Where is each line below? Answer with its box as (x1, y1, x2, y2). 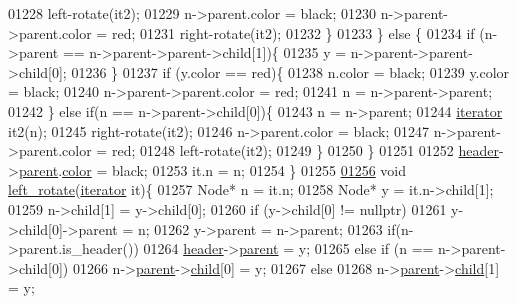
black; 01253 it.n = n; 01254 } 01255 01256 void (111, 159, 406, 180)
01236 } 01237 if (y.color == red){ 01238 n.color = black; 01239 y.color (71, 61, 510, 82)
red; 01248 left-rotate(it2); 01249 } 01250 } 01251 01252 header (111, 140, 499, 161)
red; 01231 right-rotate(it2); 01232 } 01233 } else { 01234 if (111, 22, 475, 43)
